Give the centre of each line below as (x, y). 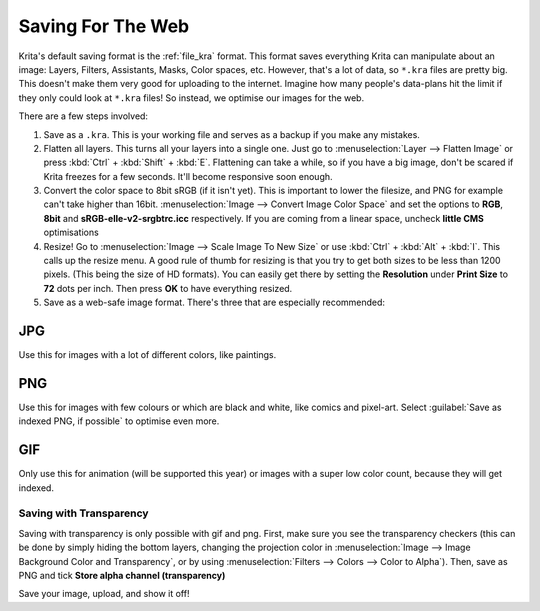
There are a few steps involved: (83, 116)
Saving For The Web (104, 26)
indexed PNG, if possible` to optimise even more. (119, 421)
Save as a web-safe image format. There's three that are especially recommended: (214, 302)
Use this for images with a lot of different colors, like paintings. (147, 355)
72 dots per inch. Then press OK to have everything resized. (168, 288)
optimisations (71, 232)
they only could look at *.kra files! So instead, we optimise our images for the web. (191, 97)
